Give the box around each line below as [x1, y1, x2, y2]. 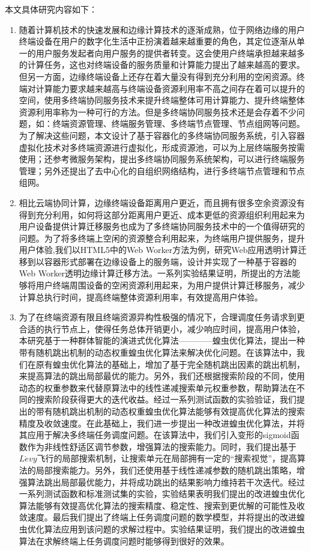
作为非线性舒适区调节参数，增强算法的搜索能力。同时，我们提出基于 [27, 440, 297, 452]
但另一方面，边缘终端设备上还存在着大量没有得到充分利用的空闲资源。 [19, 70, 297, 82]
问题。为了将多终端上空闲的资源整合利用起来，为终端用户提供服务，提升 [19, 231, 305, 244]
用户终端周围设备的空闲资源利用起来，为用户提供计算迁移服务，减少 [35, 279, 305, 291]
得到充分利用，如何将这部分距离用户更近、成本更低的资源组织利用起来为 [19, 208, 305, 221]
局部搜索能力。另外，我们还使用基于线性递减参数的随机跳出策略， [35, 463, 297, 476]
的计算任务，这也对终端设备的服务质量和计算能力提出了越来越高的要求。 [19, 58, 305, 71]
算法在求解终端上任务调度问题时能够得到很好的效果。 [19, 534, 229, 547]
